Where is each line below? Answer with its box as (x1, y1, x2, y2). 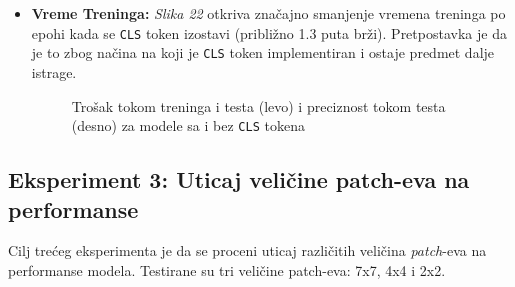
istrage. (31, 61, 77, 82)
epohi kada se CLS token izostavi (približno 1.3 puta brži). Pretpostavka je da (31, 22, 507, 43)
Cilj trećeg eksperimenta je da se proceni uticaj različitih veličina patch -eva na (8, 240, 487, 261)
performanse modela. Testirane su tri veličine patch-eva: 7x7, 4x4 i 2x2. (8, 259, 446, 280)
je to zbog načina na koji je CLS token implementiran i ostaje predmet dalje (31, 42, 495, 63)
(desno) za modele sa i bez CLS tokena (71, 115, 305, 136)
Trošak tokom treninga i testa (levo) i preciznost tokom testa (71, 95, 446, 116)
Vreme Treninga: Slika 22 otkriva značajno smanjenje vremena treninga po (31, 3, 506, 23)
